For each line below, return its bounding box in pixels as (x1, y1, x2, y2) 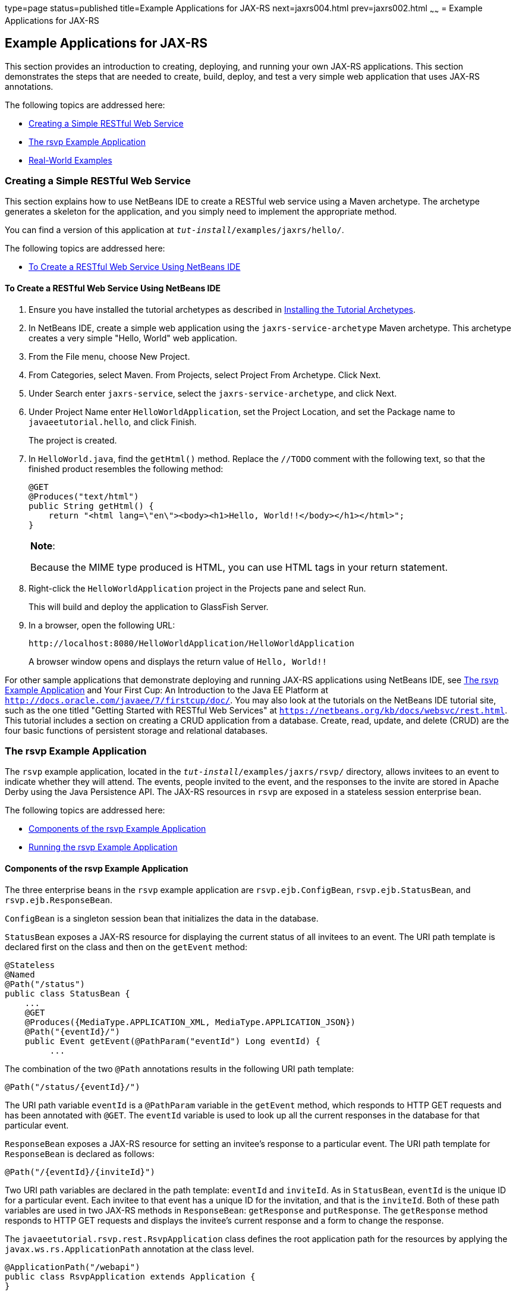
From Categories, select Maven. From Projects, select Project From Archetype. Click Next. (29, 369, 381, 380)
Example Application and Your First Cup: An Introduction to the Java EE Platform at (5, 684, 329, 695)
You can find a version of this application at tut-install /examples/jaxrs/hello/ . (5, 225, 344, 235)
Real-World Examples (29, 155, 112, 165)
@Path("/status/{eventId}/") (5, 1082, 140, 1092)
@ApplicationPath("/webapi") (5, 1262, 140, 1272)
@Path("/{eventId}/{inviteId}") (5, 1167, 155, 1177)
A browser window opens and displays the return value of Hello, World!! (29, 656, 328, 667)
